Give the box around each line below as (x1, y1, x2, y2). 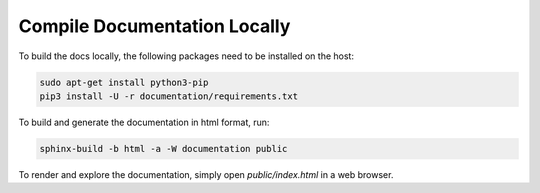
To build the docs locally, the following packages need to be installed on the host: (18, 50, 355, 62)
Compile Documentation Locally (18, 15, 291, 37)
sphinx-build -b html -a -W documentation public (39, 143, 288, 154)
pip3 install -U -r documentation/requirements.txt (39, 90, 299, 102)
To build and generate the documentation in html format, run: (18, 116, 270, 128)
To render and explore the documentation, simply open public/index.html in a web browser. (18, 168, 394, 180)
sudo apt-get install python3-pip (39, 76, 209, 88)
